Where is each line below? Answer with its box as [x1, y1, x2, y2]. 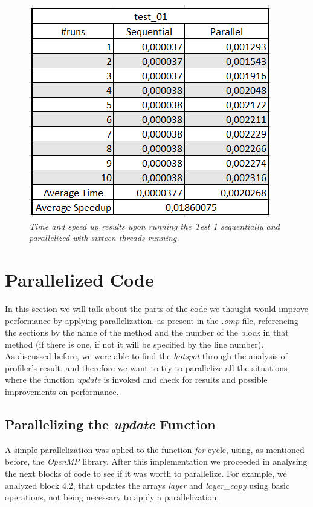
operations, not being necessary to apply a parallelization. [5, 491, 219, 503]
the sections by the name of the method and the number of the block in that [5, 326, 289, 339]
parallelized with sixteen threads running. [29, 231, 179, 244]
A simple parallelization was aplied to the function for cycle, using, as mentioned [5, 443, 305, 456]
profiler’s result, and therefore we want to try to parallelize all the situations [5, 361, 288, 374]
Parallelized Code [5, 267, 154, 291]
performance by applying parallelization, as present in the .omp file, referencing [5, 314, 298, 326]
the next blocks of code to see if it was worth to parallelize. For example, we [5, 467, 287, 480]
